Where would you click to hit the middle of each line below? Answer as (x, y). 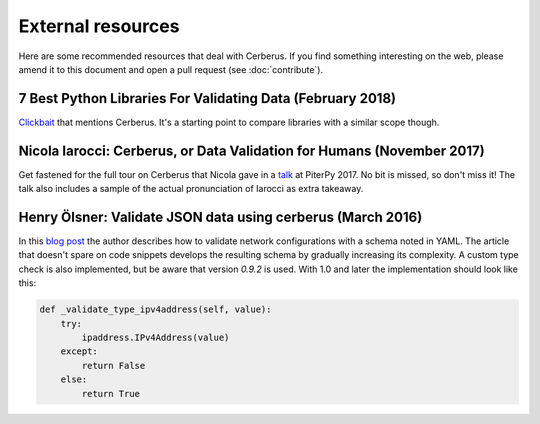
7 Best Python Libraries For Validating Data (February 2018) (207, 98)
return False (113, 365)
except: (79, 351)
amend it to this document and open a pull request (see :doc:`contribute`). (171, 69)
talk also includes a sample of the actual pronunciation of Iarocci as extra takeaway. (191, 189)
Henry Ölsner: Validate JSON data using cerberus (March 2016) (220, 216)
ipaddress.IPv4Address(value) (155, 337)
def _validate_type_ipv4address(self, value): (155, 309)
